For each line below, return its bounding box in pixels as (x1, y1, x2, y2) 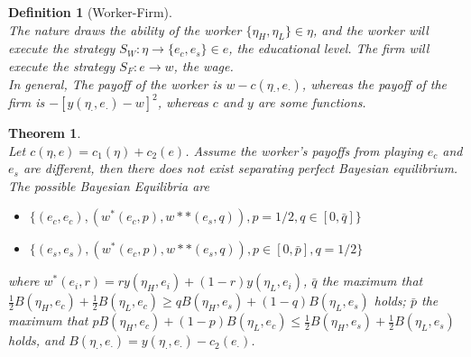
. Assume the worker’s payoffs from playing (185, 141, 423, 160)
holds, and (8, 331, 65, 350)
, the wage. (173, 56, 234, 75)
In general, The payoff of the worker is (8, 74, 222, 93)
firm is (8, 93, 45, 112)
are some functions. (257, 93, 366, 112)
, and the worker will (313, 20, 429, 39)
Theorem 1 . (8, 124, 81, 142)
